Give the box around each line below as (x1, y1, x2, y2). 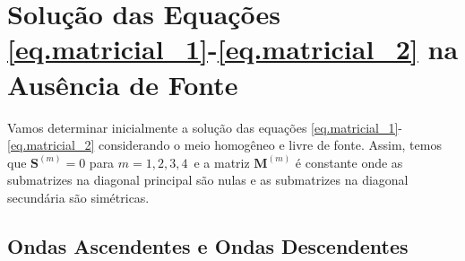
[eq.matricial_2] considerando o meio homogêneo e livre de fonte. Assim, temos (7, 135, 442, 154)
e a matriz (194, 152, 250, 171)
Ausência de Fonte (7, 65, 238, 102)
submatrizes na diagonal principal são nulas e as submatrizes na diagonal (7, 170, 409, 189)
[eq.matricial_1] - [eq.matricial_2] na (7, 30, 459, 67)
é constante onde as (295, 152, 403, 171)
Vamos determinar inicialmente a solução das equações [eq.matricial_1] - (7, 117, 403, 136)
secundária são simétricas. (7, 187, 150, 206)
